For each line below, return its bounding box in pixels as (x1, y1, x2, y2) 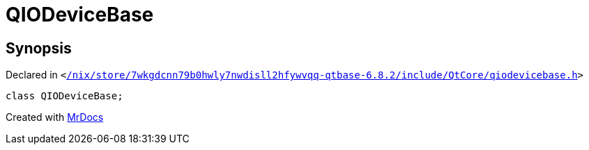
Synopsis (6, 39, 72, 57)
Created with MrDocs (6, 111, 104, 124)
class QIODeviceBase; (6, 90, 123, 102)
